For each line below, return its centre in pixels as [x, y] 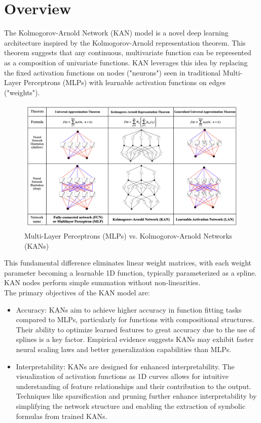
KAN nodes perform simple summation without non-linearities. [102, 282]
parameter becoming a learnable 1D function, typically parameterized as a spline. [130, 272]
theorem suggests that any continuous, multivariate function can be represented [128, 52]
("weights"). [22, 92]
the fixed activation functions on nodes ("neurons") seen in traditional [113, 72]
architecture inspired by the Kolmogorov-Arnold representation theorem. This [125, 42]
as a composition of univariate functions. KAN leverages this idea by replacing [126, 62]
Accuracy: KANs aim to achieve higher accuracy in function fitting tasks [129, 309]
